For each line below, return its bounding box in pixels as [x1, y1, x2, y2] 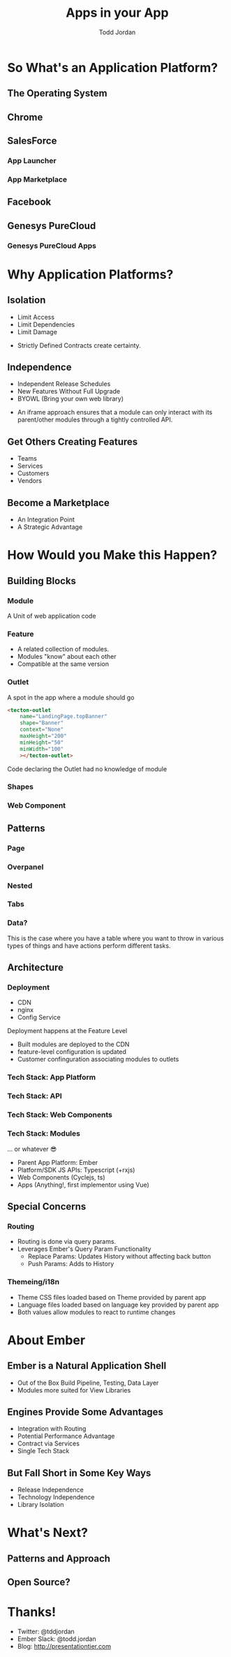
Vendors [17, 477, 42, 485]
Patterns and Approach [7, 1552, 110, 1564]
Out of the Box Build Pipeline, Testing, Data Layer [17, 1379, 159, 1387]
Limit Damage [17, 327, 58, 336]
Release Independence [17, 1485, 84, 1494]
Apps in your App [66, 5, 169, 21]
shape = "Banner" [20, 720, 64, 727]
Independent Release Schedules [17, 380, 111, 388]
